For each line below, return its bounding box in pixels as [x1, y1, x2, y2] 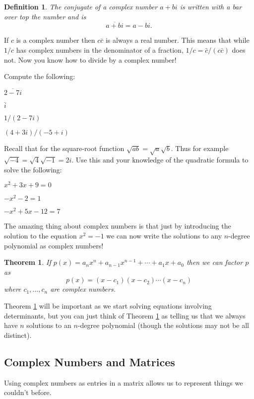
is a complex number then [16, 35, 95, 45]
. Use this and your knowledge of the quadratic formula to [71, 154, 249, 164]
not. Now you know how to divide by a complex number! [4, 54, 177, 65]
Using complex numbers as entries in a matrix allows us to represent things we [4, 377, 243, 388]
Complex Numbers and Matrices [4, 354, 175, 369]
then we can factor [186, 257, 243, 267]
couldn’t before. [4, 387, 52, 398]
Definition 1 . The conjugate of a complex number [4, 1, 158, 11]
